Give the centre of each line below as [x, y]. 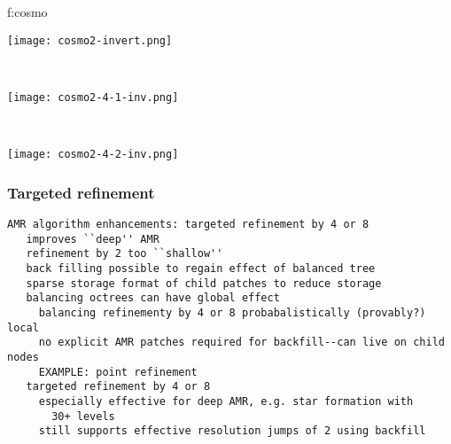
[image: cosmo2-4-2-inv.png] [93, 155]
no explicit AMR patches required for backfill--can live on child [241, 343]
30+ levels [83, 416]
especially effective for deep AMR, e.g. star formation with [226, 401]
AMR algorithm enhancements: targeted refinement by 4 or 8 [188, 224]
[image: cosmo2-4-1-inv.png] [93, 97]
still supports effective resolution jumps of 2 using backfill [232, 431]
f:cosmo [27, 12]
